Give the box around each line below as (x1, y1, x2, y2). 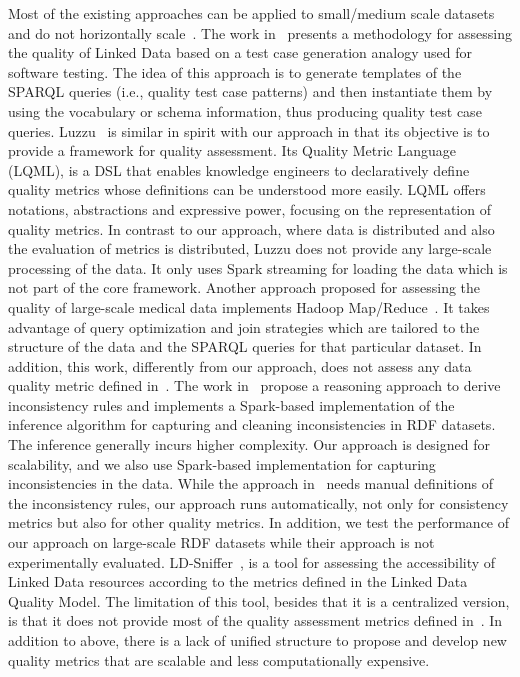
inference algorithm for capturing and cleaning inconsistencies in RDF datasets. (8, 414, 496, 435)
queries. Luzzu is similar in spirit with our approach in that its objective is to (8, 120, 490, 141)
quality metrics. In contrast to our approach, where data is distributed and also (8, 218, 495, 239)
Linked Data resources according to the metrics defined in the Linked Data (8, 571, 468, 592)
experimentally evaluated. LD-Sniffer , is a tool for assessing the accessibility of (8, 551, 496, 572)
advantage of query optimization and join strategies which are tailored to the (8, 316, 480, 337)
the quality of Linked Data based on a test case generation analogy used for (8, 42, 472, 63)
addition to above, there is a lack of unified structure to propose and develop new (8, 630, 507, 650)
